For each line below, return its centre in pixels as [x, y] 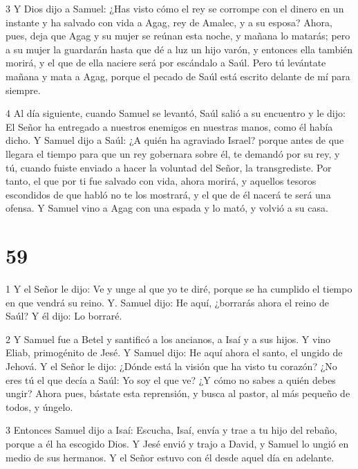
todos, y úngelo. [39, 406]
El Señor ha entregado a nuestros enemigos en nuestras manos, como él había [169, 126]
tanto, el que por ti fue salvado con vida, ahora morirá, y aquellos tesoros [161, 181]
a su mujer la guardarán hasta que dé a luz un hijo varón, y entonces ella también [179, 49]
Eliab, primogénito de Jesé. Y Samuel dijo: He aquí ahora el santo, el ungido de [174, 352]
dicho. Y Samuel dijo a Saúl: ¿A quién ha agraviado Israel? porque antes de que [175, 140]
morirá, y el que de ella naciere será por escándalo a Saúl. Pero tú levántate [166, 63]
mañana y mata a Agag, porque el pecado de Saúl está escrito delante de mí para [178, 76]
